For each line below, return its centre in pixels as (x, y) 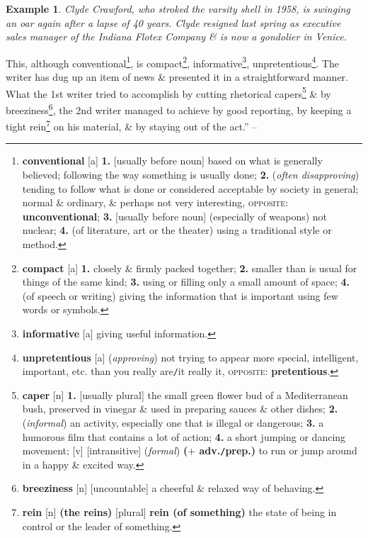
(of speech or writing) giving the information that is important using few (180, 295)
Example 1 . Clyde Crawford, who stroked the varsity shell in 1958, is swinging (178, 9)
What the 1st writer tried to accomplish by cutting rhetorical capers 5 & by (168, 92)
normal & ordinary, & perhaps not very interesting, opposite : (155, 202)
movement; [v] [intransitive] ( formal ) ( (105, 450)
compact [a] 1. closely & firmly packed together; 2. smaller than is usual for (190, 268)
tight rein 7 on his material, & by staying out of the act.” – (132, 125)
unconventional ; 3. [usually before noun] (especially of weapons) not (175, 216)
